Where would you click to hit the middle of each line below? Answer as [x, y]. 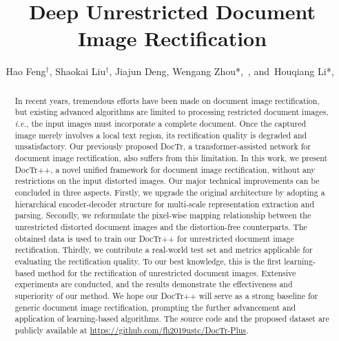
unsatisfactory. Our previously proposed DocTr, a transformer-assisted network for [163, 146]
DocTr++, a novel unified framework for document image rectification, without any [165, 169]
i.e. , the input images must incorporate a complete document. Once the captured [161, 124]
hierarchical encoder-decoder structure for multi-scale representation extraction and [165, 204]
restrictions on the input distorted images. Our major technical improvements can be [167, 181]
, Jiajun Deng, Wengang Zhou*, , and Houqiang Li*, [222, 71]
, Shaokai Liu [78, 71]
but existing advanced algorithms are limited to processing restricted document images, [172, 112]
